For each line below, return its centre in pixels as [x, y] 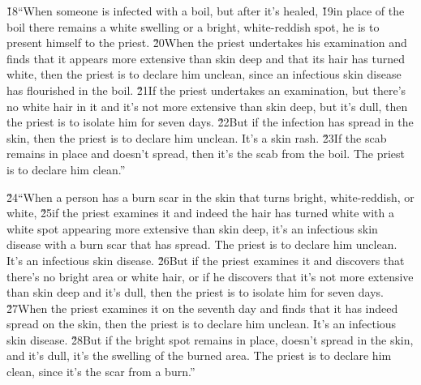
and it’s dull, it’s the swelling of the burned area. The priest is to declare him [199, 355]
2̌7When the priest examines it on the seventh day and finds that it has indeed [202, 308]
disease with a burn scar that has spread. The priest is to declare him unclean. [202, 244]
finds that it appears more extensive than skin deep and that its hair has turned [206, 58]
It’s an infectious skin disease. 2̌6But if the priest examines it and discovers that [206, 260]
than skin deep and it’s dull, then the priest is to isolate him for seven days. [195, 292]
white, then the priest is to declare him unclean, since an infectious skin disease [204, 74]
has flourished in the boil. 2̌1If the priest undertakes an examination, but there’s [206, 90]
